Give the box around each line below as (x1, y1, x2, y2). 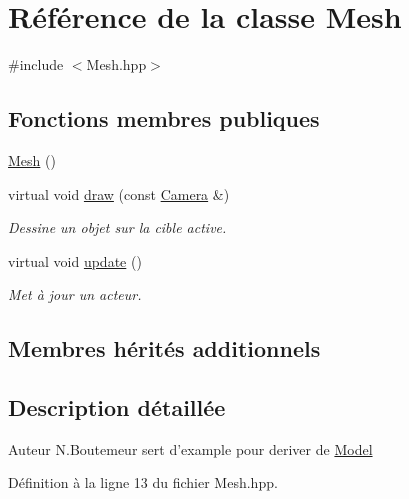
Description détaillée (8, 392, 226, 423)
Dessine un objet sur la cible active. (8, 217, 227, 238)
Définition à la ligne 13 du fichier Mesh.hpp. (8, 472, 278, 493)
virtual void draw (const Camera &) (8, 183, 230, 204)
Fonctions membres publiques (8, 103, 320, 134)
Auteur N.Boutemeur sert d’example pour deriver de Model (8, 438, 373, 459)
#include (8, 54, 64, 75)
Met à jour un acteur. (8, 284, 142, 305)
